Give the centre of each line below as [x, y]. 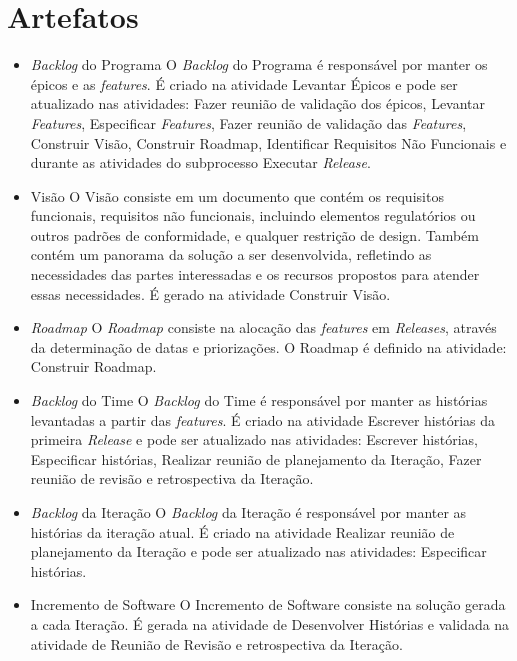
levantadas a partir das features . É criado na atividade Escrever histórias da [263, 419]
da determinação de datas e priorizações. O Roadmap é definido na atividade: [268, 346]
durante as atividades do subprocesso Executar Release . [200, 162]
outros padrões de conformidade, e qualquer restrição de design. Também [254, 234]
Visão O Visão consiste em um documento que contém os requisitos [237, 195]
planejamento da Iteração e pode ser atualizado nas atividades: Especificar [258, 551]
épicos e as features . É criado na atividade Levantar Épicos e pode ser [244, 83]
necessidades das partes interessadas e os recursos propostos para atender [255, 274]
